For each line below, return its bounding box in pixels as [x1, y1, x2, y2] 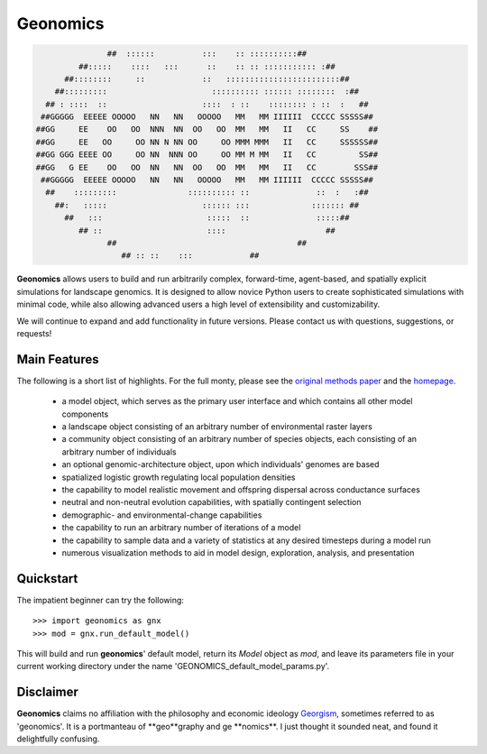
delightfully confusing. [16, 733, 100, 744]
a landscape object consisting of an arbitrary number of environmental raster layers [61, 421, 373, 432]
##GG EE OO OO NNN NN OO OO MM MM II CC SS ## [35, 124, 379, 134]
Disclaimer [16, 685, 78, 700]
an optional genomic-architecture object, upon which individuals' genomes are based [61, 459, 380, 470]
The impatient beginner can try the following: [16, 594, 185, 605]
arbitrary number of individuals [61, 446, 177, 457]
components [61, 409, 109, 419]
